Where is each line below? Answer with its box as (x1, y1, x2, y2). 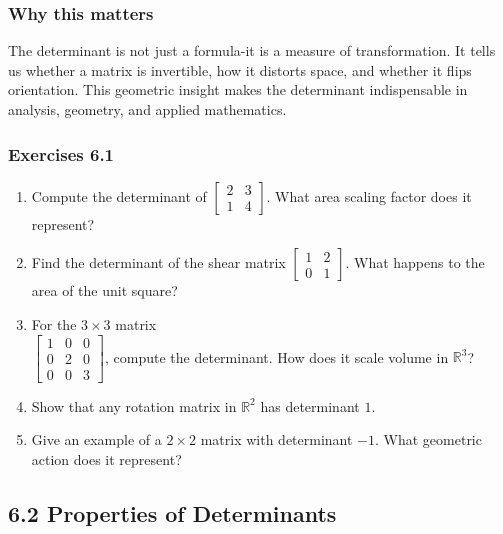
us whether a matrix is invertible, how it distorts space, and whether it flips (8, 59, 472, 80)
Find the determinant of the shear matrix (31, 252, 286, 273)
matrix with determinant (200, 429, 353, 450)
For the (31, 314, 77, 334)
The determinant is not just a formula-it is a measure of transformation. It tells (8, 40, 496, 61)
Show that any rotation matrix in (31, 395, 237, 416)
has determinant (260, 395, 360, 416)
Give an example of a (31, 429, 162, 450)
